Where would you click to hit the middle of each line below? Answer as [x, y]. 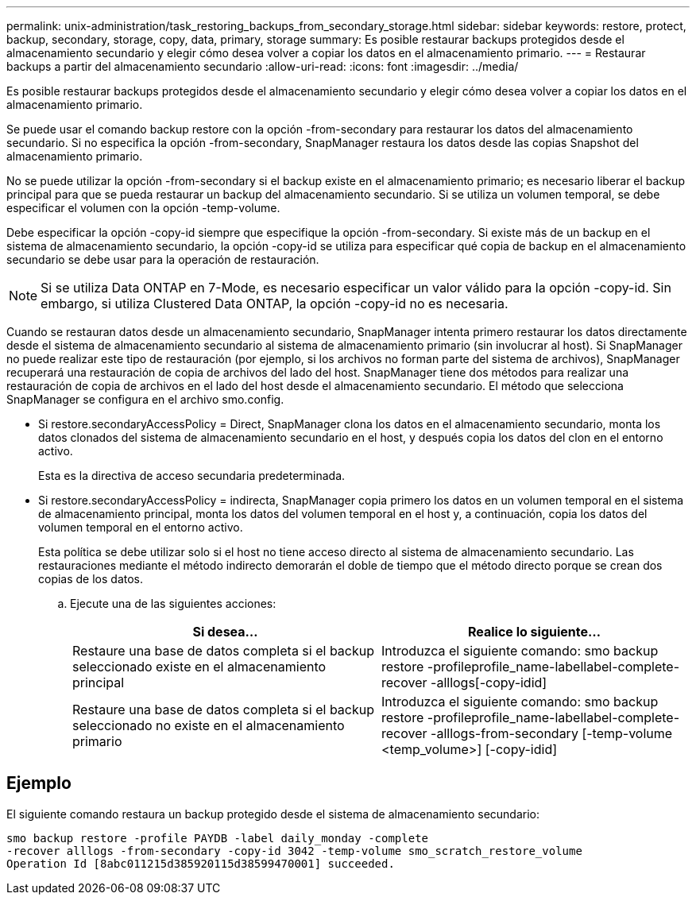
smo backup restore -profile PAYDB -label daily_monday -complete [218, 838]
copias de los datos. [91, 579]
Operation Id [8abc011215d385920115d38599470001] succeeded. [201, 863]
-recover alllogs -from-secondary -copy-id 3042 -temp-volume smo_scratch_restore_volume [294, 851]
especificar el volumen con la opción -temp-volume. [143, 208]
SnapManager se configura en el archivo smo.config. [145, 399]
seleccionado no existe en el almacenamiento [209, 725]
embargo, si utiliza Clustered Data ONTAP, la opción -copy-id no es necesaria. [275, 304]
